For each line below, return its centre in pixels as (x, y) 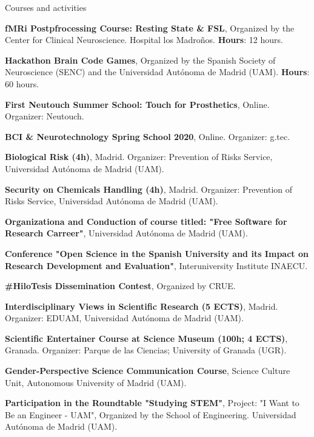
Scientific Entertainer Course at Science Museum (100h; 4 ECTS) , (146, 338)
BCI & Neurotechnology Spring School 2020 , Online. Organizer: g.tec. (148, 136)
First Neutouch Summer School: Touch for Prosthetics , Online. (137, 104)
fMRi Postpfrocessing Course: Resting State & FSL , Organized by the (150, 28)
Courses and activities (46, 7)
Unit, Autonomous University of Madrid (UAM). (96, 382)
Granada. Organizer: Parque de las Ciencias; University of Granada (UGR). (146, 350)
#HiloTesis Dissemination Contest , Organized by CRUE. (120, 286)
